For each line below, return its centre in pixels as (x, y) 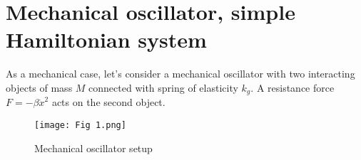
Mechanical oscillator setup (93, 148)
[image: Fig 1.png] (80, 125)
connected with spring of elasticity (163, 87)
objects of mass (39, 87)
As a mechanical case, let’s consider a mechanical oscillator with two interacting (180, 74)
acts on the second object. (108, 102)
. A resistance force (293, 87)
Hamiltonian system (106, 39)
